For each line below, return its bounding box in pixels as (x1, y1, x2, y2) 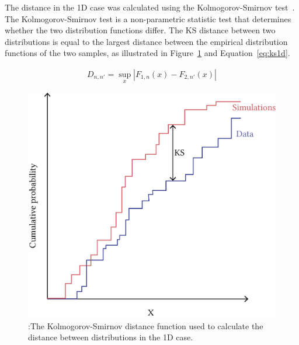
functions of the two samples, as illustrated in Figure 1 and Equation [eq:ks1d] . (5, 47, 290, 59)
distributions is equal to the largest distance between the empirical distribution (5, 35, 288, 47)
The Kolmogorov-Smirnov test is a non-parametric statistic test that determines (5, 12, 291, 25)
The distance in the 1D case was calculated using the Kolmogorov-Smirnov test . (5, 1, 295, 13)
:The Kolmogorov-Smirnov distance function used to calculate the (28, 319, 263, 332)
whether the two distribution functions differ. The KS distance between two (5, 24, 276, 36)
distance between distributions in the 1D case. (28, 331, 193, 343)
